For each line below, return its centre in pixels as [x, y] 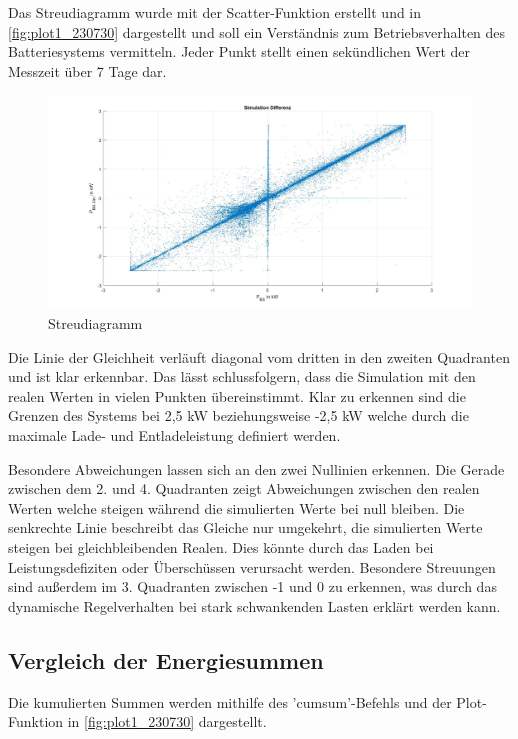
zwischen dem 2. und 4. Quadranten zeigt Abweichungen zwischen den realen [244, 488]
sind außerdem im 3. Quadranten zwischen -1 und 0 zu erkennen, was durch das [252, 586]
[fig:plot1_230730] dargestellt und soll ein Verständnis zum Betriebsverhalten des [257, 31]
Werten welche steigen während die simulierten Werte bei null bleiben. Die [236, 507]
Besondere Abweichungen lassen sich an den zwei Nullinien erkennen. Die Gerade [256, 468]
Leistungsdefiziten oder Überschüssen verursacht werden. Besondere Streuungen [252, 566]
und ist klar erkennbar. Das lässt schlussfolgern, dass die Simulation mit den [242, 376]
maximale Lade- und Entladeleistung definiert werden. [174, 435]
